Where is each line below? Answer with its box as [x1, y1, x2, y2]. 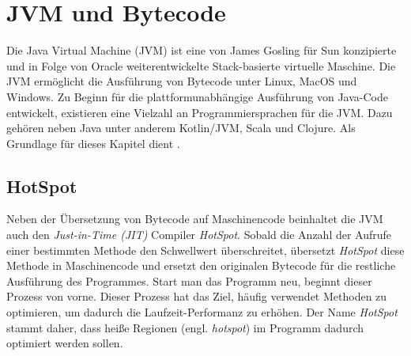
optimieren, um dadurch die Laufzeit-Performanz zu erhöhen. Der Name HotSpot [6, 304, 398, 320]
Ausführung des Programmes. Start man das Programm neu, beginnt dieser [6, 272, 372, 289]
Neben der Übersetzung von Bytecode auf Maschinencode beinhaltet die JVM [6, 210, 383, 227]
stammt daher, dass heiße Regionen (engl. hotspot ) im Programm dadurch [6, 319, 364, 335]
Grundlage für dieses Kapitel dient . [6, 134, 180, 151]
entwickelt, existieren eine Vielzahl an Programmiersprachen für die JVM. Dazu [6, 104, 393, 120]
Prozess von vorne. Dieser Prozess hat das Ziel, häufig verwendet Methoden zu [6, 288, 387, 305]
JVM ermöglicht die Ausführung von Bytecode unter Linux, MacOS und [6, 73, 357, 89]
